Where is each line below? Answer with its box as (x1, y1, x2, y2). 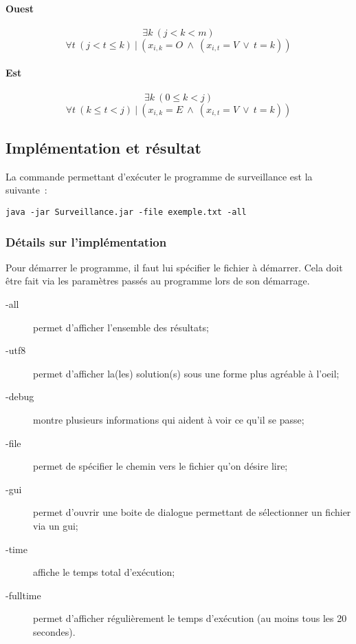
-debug (5, 389, 34, 404)
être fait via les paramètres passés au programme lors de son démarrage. (5, 273, 310, 288)
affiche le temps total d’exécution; (33, 565, 175, 579)
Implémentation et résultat (5, 136, 201, 158)
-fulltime (5, 588, 41, 602)
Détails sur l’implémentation (5, 233, 167, 250)
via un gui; (33, 518, 78, 532)
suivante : (5, 183, 47, 197)
